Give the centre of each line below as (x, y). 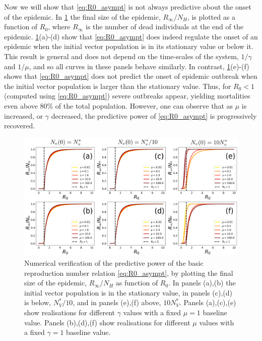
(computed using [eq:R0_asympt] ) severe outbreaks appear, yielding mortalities (127, 96)
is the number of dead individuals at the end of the (165, 27)
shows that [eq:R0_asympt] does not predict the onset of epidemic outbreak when (131, 76)
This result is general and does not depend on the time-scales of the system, (121, 56)
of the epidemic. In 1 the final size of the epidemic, (82, 16)
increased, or (24, 115)
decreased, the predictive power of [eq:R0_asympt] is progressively (154, 115)
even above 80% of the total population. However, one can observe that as (119, 105)
